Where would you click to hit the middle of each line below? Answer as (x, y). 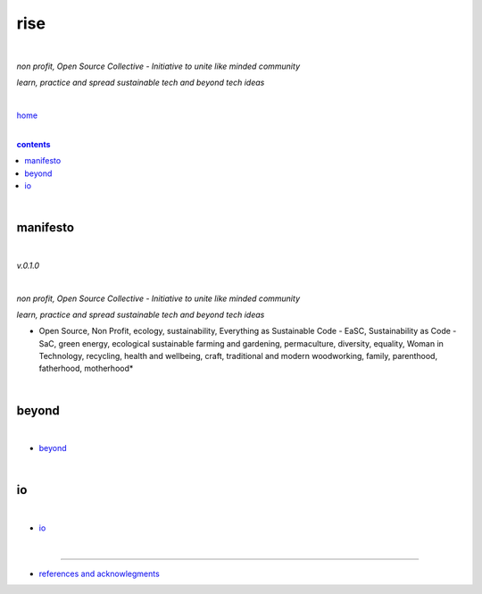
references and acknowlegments (99, 573)
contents (33, 144)
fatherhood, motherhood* (86, 368)
